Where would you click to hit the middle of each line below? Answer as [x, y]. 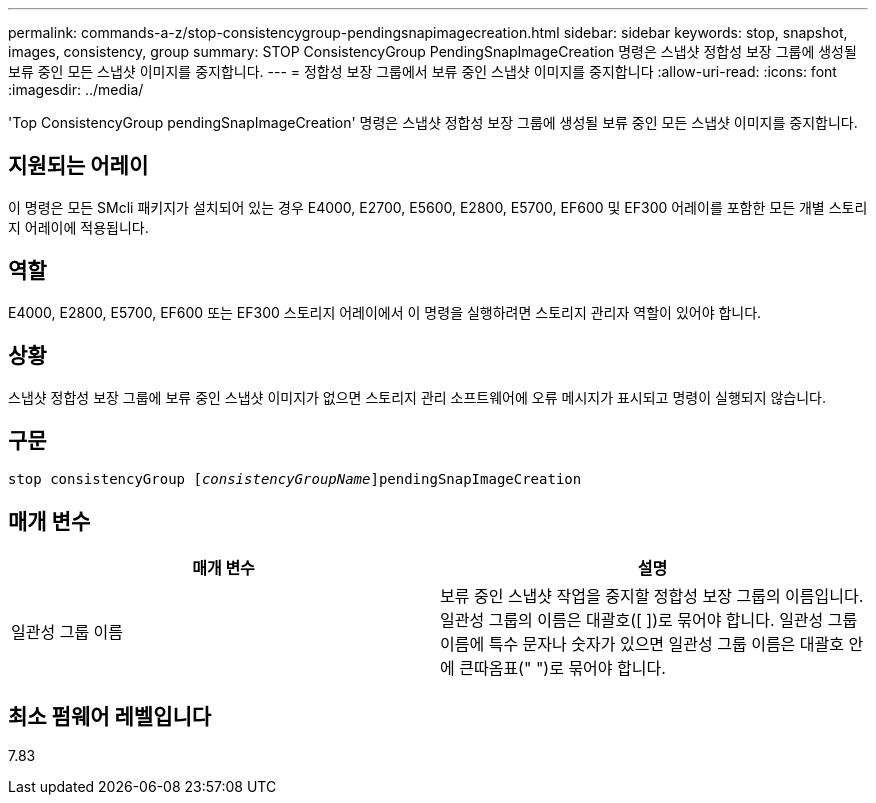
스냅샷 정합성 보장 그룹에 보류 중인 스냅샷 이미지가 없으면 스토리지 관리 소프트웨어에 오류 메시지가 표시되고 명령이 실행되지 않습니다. [417, 397]
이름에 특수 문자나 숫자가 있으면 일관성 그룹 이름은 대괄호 [642, 644]
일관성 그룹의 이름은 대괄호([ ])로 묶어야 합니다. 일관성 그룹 [649, 620]
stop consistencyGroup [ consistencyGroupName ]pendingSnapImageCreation [295, 479]
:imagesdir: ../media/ [76, 89]
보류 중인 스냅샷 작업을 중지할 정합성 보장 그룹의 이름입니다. [652, 596]
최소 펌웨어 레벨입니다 [110, 716]
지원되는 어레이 [78, 166]
